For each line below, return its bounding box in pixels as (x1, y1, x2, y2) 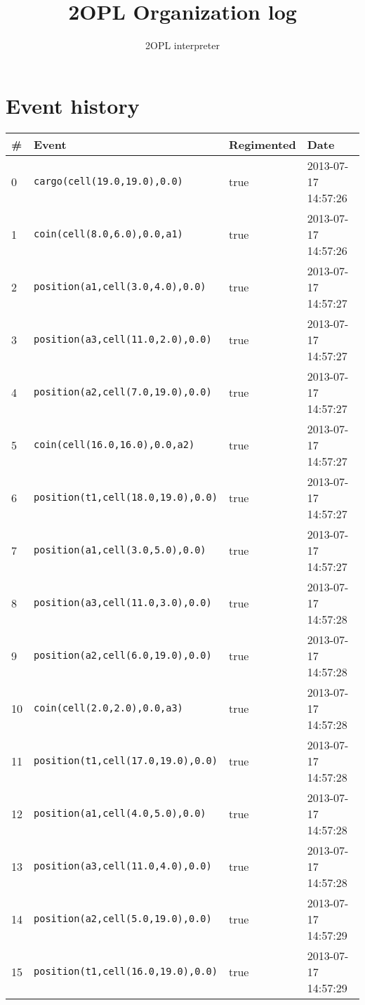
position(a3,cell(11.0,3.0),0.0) (34, 597, 212, 609)
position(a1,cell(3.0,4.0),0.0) (34, 281, 206, 293)
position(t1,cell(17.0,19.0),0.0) (34, 755, 218, 767)
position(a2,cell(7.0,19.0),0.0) (34, 386, 212, 398)
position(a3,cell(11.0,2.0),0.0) (34, 334, 212, 346)
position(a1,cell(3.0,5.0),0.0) (34, 544, 206, 556)
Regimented (228, 136, 296, 152)
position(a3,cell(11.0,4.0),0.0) (34, 860, 212, 872)
